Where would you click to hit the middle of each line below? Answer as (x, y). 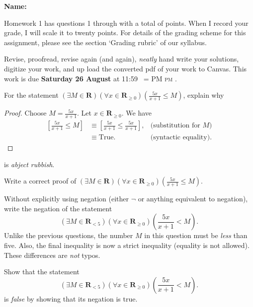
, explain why (204, 95)
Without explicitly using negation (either (66, 199)
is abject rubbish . (29, 164)
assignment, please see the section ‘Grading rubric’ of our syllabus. (105, 42)
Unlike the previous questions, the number (69, 235)
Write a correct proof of (40, 181)
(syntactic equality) (180, 138)
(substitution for (175, 125)
